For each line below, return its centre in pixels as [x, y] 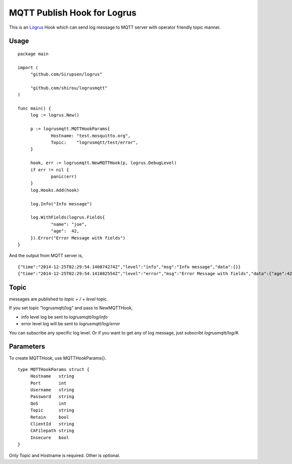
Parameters [27, 346]
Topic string [52, 410]
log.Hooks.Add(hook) [55, 190]
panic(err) [64, 176]
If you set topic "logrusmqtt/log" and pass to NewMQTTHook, [71, 308]
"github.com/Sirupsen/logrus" [66, 74]
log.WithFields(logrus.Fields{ [68, 217]
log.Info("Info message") [61, 204]
